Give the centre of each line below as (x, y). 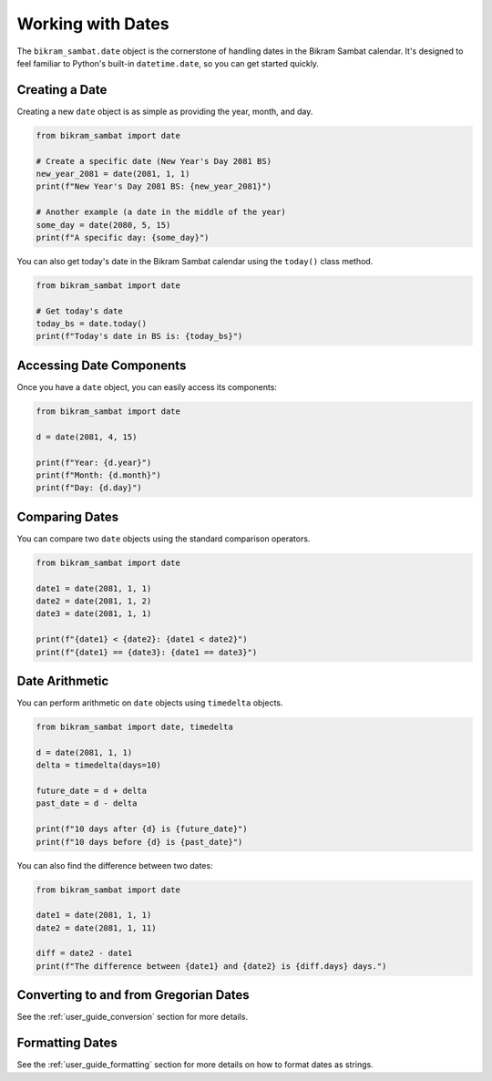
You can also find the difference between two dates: (115, 865)
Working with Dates (93, 24)
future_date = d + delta (92, 790)
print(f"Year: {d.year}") (94, 462)
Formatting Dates (67, 1043)
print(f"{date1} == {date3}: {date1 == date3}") (147, 652)
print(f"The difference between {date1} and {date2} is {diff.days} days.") (211, 966)
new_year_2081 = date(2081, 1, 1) (113, 174)
